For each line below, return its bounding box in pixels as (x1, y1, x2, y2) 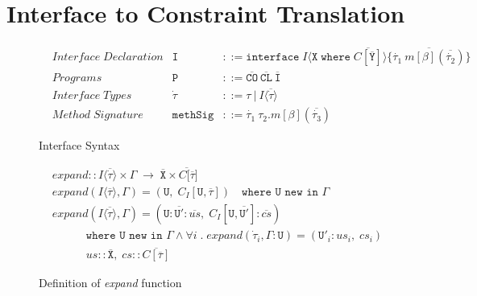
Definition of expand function (39, 274, 182, 291)
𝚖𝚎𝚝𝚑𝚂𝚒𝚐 (172, 109, 214, 121)
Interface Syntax (39, 137, 120, 154)
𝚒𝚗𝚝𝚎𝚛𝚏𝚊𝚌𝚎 (246, 51, 300, 64)
